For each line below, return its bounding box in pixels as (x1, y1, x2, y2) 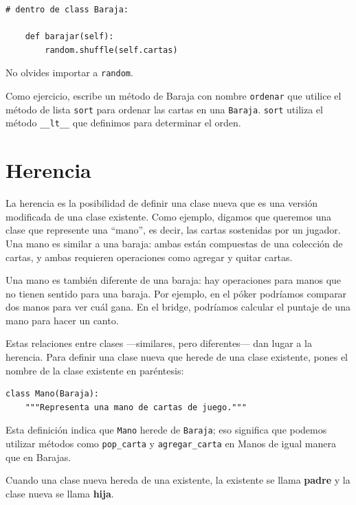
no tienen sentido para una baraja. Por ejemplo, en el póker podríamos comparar (5, 286, 347, 300)
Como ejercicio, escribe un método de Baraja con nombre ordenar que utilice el (5, 89, 342, 103)
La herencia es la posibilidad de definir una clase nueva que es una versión (5, 196, 318, 210)
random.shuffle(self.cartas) (45, 45, 178, 55)
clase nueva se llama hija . (5, 486, 114, 500)
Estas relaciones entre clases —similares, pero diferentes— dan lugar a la (5, 336, 312, 350)
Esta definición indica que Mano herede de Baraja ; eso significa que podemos (5, 423, 327, 437)
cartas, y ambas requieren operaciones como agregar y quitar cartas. (5, 249, 293, 264)
